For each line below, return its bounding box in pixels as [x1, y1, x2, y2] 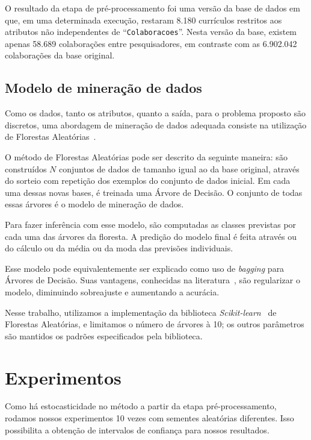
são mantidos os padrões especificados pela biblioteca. [5, 329, 203, 342]
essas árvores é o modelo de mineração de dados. [5, 198, 184, 210]
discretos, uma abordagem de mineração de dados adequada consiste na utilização [5, 118, 307, 131]
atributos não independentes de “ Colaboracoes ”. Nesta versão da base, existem [5, 25, 297, 38]
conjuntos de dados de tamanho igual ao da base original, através [59, 162, 300, 175]
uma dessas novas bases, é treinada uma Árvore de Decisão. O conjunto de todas [5, 186, 303, 198]
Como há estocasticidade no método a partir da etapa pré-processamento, [5, 400, 277, 412]
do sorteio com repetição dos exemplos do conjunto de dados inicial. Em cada [5, 174, 291, 187]
